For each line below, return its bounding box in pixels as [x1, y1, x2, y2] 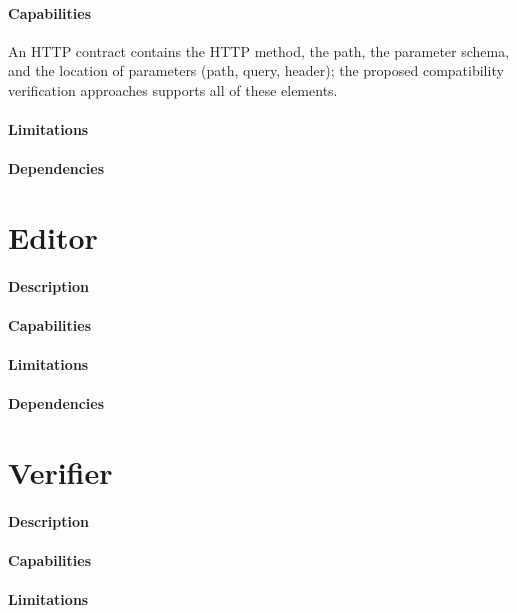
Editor [8, 217, 98, 258]
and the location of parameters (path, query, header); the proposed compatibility [8, 60, 504, 81]
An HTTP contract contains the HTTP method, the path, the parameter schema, [8, 40, 510, 61]
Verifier [8, 452, 113, 493]
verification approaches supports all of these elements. [8, 79, 338, 100]
